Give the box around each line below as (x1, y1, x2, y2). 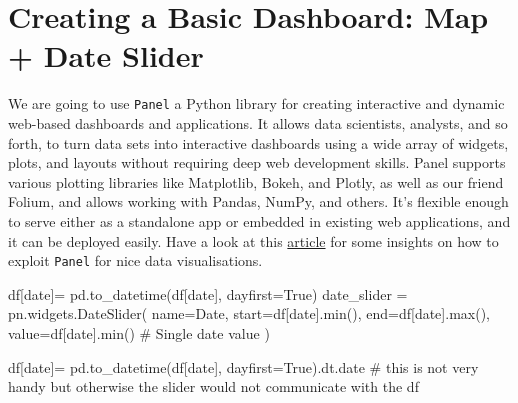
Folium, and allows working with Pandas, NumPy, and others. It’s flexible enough (8, 191, 509, 212)
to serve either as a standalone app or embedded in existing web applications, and (8, 210, 511, 231)
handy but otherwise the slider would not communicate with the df (8, 376, 419, 397)
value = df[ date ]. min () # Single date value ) (8, 322, 270, 343)
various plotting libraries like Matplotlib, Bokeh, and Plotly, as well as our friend (8, 171, 504, 192)
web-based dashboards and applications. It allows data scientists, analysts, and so (8, 112, 508, 133)
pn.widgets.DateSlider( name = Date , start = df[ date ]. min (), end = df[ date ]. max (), (8, 303, 490, 324)
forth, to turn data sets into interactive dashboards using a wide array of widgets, (8, 132, 509, 153)
